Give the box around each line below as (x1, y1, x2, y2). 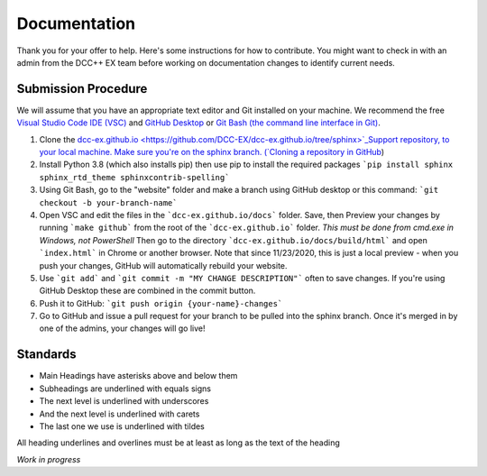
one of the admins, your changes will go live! (39, 323, 206, 334)
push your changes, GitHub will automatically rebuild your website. (39, 260, 288, 270)
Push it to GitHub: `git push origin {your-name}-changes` (39, 297, 283, 308)
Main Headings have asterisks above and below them (39, 371, 238, 381)
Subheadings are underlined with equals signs (39, 383, 212, 394)
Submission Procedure (16, 81, 148, 96)
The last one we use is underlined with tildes (39, 420, 205, 432)
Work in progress (16, 453, 81, 464)
